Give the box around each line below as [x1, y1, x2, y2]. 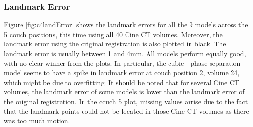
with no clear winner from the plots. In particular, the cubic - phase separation [4, 58, 241, 68]
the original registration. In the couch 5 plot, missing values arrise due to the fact [4, 96, 248, 106]
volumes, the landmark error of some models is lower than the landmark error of [4, 86, 245, 97]
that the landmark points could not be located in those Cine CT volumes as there [4, 106, 249, 116]
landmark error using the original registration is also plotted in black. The [4, 39, 226, 49]
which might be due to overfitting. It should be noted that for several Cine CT [4, 77, 240, 87]
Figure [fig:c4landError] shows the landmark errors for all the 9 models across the [4, 20, 248, 30]
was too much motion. [4, 115, 70, 126]
